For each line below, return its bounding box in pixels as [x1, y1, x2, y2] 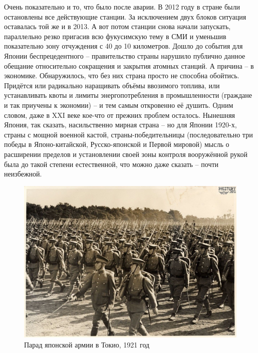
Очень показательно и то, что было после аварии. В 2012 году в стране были [4, 2, 240, 12]
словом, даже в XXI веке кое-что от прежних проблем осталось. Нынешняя [4, 109, 235, 120]
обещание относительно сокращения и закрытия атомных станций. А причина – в [4, 60, 254, 71]
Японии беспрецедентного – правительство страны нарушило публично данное [4, 50, 245, 61]
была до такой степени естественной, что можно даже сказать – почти [4, 158, 219, 169]
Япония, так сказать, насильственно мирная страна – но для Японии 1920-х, [4, 119, 237, 130]
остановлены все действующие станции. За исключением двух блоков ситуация [4, 11, 246, 22]
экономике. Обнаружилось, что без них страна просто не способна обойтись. [4, 70, 239, 81]
